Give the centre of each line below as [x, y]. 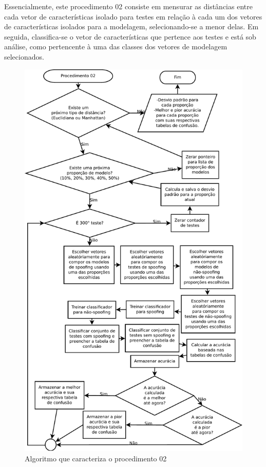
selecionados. [24, 56]
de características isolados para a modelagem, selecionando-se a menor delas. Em [131, 26]
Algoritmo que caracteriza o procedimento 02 [96, 458]
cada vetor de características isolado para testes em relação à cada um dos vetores [133, 16]
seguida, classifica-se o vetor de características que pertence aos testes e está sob [130, 36]
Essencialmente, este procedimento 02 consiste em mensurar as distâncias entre [128, 6]
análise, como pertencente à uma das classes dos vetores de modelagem [116, 46]
